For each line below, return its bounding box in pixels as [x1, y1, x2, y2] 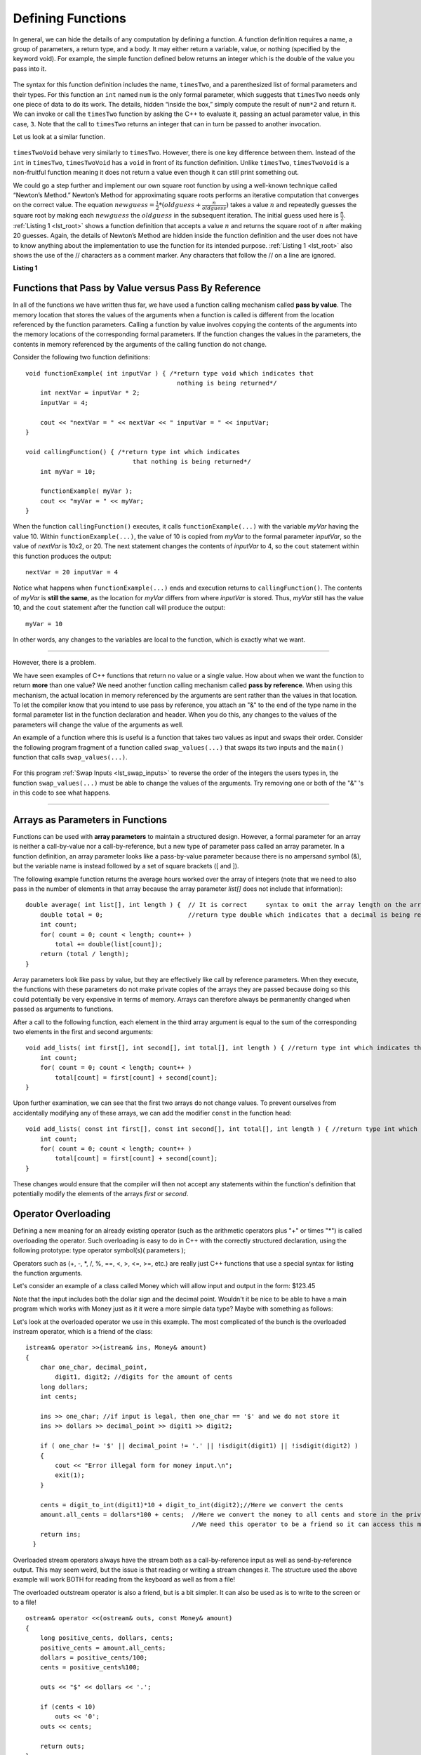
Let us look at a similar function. [13, 133, 105, 141]
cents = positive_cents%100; [39, 1664, 140, 1671]
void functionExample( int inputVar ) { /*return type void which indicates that [25, 369, 314, 377]
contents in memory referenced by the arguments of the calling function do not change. [13, 340, 267, 348]
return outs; [39, 1742, 85, 1750]
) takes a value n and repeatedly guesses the [225, 201, 357, 209]
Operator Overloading [13, 1208, 112, 1220]
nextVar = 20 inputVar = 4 [25, 569, 119, 576]
